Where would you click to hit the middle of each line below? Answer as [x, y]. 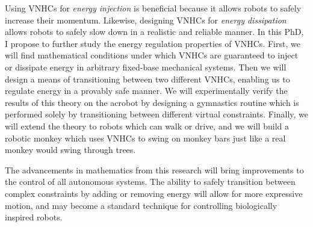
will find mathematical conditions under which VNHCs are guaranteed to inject [152, 55]
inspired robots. [34, 217]
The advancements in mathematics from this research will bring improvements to [154, 169]
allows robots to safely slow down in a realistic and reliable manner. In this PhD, [154, 32]
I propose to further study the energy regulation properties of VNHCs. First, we [153, 43]
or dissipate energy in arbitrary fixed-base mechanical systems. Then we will [146, 67]
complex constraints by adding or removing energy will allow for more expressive [154, 193]
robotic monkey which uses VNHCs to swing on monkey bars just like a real [145, 138]
